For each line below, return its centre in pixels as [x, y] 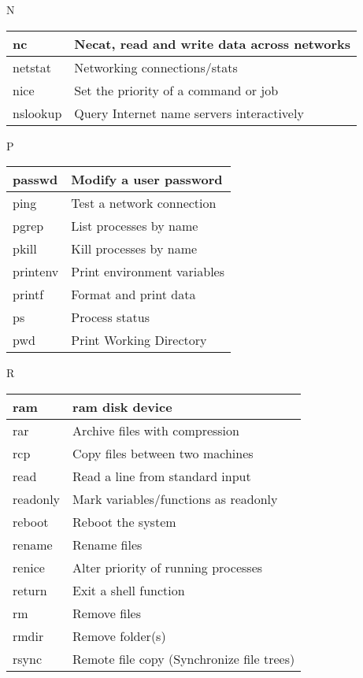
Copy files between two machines [163, 453]
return [30, 590]
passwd [35, 180]
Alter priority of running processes [168, 567]
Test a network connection [144, 203]
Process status [111, 317]
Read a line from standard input [162, 476]
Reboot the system [124, 521]
